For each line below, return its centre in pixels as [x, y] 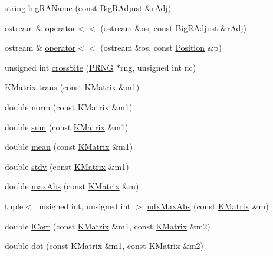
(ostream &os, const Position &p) [161, 47]
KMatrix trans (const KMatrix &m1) [72, 87]
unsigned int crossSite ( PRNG [59, 67]
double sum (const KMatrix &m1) [67, 127]
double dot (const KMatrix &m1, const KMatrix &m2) [104, 246]
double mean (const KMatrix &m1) [69, 147]
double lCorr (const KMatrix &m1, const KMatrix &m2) [108, 226]
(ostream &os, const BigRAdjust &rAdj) [174, 27]
